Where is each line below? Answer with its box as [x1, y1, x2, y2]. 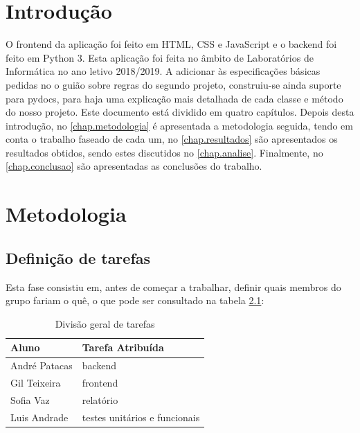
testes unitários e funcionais [82, 409, 200, 424]
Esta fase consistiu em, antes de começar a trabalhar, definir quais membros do [6, 279, 341, 294]
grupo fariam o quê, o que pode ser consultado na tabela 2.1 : [6, 293, 264, 308]
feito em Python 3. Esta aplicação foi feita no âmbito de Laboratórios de [6, 50, 314, 64]
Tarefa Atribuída [82, 340, 164, 355]
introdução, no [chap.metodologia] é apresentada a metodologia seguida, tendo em [6, 118, 353, 132]
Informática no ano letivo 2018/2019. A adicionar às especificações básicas [6, 64, 321, 78]
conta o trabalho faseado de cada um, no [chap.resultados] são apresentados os [6, 132, 338, 146]
